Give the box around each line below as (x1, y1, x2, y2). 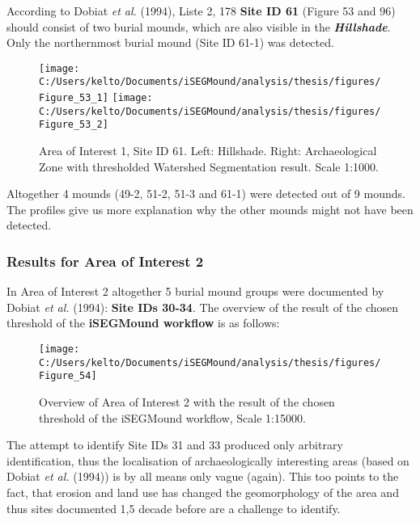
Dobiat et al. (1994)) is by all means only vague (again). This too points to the (6, 468, 399, 485)
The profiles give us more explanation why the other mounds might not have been (6, 200, 414, 217)
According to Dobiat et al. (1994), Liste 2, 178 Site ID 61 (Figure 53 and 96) (6, 2, 396, 19)
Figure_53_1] (39, 92, 108, 104)
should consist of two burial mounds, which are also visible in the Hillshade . (6, 18, 391, 35)
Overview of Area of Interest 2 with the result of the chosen (39, 394, 335, 410)
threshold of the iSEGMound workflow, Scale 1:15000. (39, 409, 306, 426)
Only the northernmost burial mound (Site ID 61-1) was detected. (6, 34, 334, 51)
